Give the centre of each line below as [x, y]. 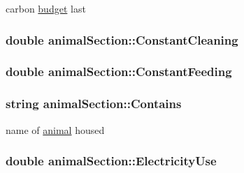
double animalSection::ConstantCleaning [122, 39]
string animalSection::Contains [94, 104]
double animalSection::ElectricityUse [111, 161]
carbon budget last [46, 8]
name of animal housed [55, 129]
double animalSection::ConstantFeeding [119, 72]
